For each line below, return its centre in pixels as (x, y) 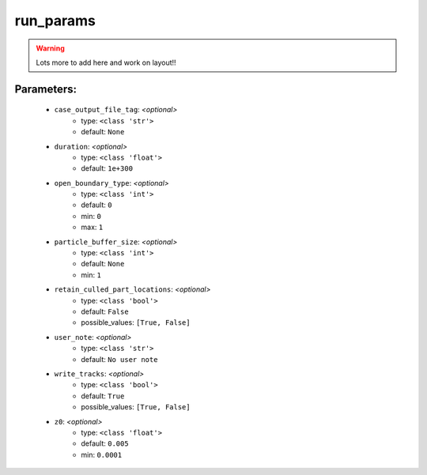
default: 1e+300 (107, 168)
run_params (55, 21)
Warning (50, 48)
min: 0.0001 (102, 454)
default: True (103, 396)
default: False (105, 311)
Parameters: (45, 89)
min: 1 (91, 275)
